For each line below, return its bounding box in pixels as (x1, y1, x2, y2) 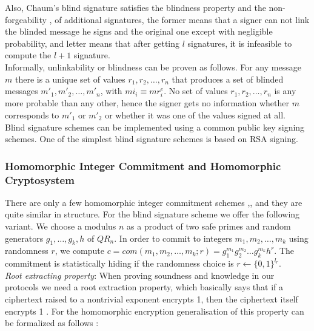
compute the (5, 49, 52, 61)
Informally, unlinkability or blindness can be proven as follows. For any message (5, 60, 301, 73)
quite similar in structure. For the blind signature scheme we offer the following (5, 208, 300, 220)
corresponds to (5, 108, 59, 121)
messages (5, 84, 38, 97)
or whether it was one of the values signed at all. (105, 108, 286, 121)
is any (274, 84, 296, 97)
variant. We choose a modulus (5, 220, 116, 233)
